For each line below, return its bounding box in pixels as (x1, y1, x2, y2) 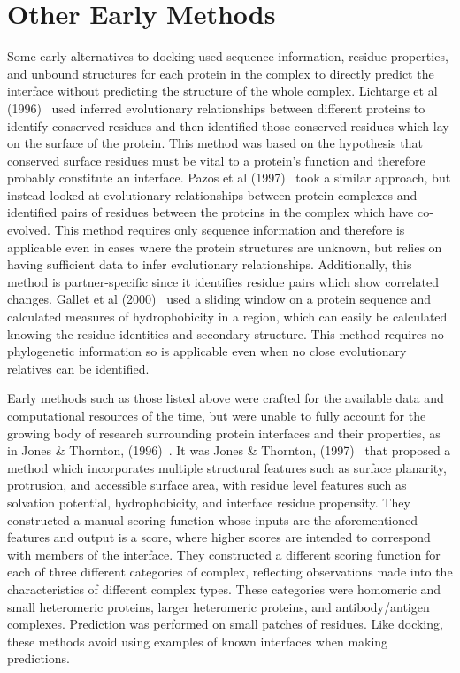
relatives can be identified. (7, 359, 149, 377)
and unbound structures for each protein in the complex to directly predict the (7, 64, 434, 82)
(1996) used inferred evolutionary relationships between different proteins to (7, 98, 425, 117)
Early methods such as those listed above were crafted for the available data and (7, 389, 444, 407)
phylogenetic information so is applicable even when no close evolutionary (7, 342, 407, 360)
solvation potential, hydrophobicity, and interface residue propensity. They (7, 492, 410, 511)
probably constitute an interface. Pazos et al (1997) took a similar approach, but (7, 168, 451, 187)
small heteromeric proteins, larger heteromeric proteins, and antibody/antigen (7, 597, 430, 615)
